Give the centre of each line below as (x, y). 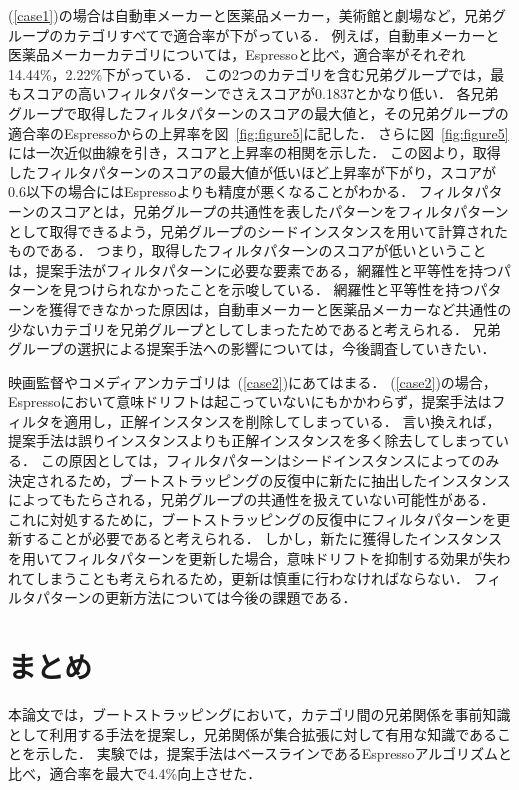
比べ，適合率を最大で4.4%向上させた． (135, 772)
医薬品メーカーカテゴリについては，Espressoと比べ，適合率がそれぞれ (237, 54)
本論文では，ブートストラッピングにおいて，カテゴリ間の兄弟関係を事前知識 (259, 713)
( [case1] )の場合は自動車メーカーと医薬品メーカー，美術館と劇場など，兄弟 (250, 15)
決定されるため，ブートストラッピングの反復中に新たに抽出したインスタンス (259, 479)
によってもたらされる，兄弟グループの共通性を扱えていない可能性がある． (251, 499)
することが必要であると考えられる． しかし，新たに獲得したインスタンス (261, 538)
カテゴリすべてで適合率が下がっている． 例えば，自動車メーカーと (281, 34)
